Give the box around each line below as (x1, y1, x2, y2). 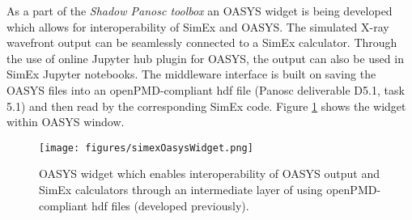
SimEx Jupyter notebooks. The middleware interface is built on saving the (6, 66, 376, 82)
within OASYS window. (6, 113, 125, 130)
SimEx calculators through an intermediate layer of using (39, 181, 323, 197)
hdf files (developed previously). (91, 197, 249, 214)
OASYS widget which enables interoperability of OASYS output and (39, 165, 380, 182)
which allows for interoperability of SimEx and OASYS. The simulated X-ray (6, 18, 389, 35)
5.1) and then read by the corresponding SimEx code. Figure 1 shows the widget (6, 97, 406, 114)
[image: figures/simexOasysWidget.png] (39, 142, 253, 154)
